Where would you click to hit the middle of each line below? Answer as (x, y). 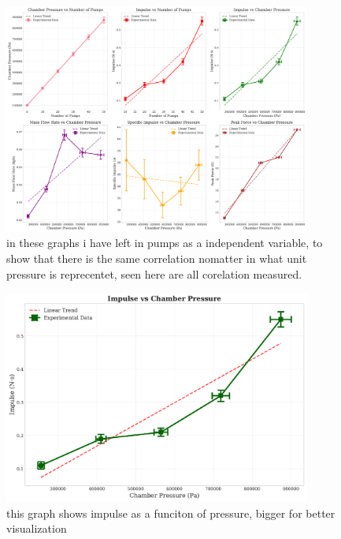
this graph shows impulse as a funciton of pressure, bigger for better (171, 513)
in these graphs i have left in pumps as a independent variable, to (165, 243)
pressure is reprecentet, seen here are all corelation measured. (154, 273)
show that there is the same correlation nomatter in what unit (157, 258)
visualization (37, 528)
